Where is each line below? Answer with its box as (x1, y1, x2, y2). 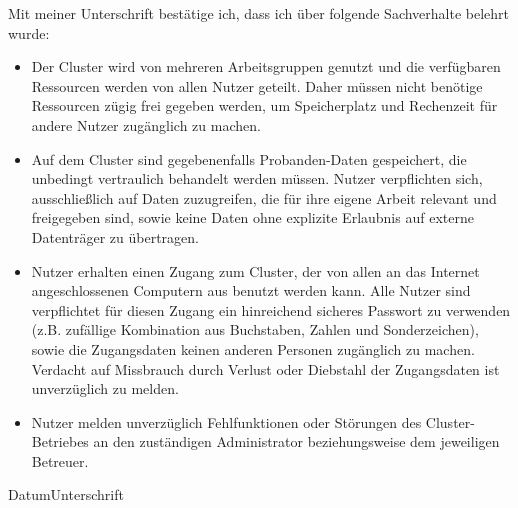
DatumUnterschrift (8, 484, 124, 505)
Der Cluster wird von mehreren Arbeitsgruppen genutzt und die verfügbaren (31, 56, 501, 77)
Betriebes (31, 431, 89, 452)
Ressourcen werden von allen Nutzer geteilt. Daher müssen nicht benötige (31, 75, 483, 96)
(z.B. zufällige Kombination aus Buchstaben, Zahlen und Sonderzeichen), (31, 319, 479, 340)
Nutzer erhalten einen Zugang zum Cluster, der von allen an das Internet (31, 260, 480, 281)
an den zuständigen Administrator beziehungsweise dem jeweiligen (93, 431, 500, 452)
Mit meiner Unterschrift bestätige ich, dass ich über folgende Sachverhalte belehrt (8, 3, 510, 23)
